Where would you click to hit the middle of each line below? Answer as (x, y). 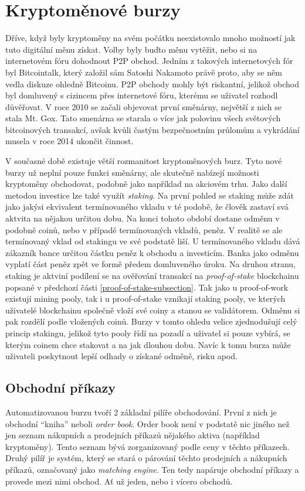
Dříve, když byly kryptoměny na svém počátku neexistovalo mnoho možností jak (150, 38)
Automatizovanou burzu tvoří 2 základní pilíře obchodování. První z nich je (141, 412)
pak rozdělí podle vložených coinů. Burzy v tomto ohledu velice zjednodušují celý (151, 321)
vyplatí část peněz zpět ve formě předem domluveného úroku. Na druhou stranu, (151, 264)
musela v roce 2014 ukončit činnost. (70, 141)
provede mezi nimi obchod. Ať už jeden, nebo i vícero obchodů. (119, 481)
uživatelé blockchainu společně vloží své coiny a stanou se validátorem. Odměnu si (153, 310)
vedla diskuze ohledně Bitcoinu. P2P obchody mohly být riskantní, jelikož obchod (152, 83)
